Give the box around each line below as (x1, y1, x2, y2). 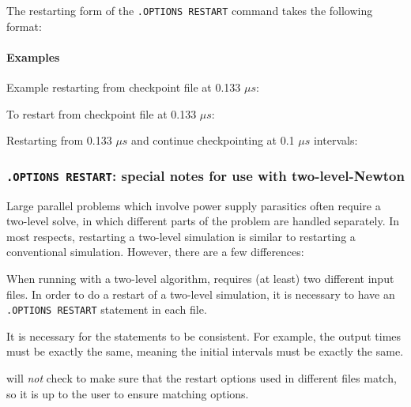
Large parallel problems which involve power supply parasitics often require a (6, 197, 381, 213)
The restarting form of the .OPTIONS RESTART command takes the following (6, 2, 373, 18)
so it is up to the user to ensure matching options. (6, 385, 249, 401)
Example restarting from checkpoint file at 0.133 (6, 79, 241, 96)
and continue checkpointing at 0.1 (131, 132, 295, 149)
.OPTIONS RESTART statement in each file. (6, 301, 207, 318)
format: (6, 17, 42, 34)
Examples (6, 48, 60, 65)
